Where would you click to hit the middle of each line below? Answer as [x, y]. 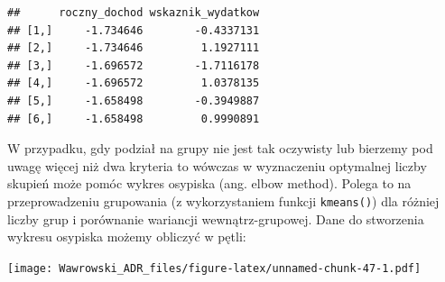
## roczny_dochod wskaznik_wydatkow [134, 13]
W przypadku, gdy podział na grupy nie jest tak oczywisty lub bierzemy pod [220, 148]
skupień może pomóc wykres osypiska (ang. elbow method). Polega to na [209, 183]
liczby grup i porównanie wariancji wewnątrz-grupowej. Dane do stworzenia [216, 218]
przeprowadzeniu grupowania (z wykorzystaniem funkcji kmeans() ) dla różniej [223, 200]
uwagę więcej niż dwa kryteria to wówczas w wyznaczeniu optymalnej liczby [217, 165]
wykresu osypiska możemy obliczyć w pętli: [127, 237]
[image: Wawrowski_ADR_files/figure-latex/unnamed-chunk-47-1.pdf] [214, 268]
